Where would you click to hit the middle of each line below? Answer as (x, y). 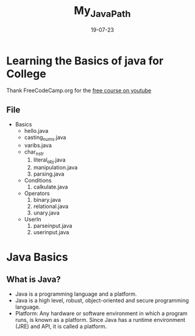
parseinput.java (53, 226)
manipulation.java (55, 168)
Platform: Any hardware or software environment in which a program (101, 313)
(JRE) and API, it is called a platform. (61, 326)
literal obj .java (49, 160)
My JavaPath (102, 12)
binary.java (47, 200)
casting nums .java (45, 138)
